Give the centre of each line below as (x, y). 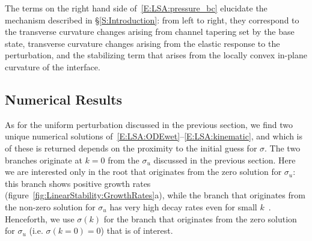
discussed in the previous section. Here (225, 160)
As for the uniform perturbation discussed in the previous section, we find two (149, 124)
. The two (283, 148)
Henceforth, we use (40, 218)
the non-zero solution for (50, 206)
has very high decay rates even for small (183, 206)
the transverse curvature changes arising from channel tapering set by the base (150, 32)
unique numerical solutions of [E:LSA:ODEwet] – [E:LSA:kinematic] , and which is (154, 136)
